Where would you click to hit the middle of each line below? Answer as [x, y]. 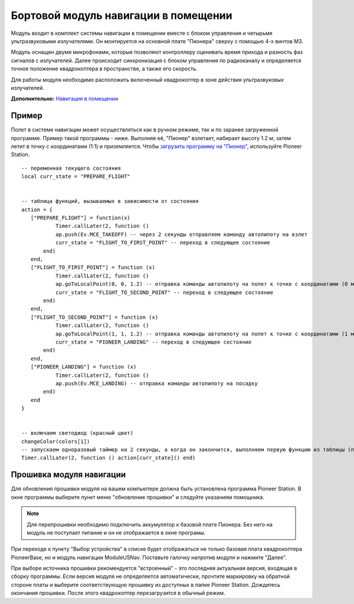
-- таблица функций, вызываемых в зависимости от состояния [110, 201]
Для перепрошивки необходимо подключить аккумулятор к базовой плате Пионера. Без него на [150, 524]
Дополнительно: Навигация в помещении [65, 99]
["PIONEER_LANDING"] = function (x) [83, 367]
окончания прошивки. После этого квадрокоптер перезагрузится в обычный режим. [118, 593]
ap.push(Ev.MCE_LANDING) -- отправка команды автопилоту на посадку [156, 383]
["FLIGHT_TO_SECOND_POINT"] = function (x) [94, 317]
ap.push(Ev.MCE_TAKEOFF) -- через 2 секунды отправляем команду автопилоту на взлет [181, 234]
